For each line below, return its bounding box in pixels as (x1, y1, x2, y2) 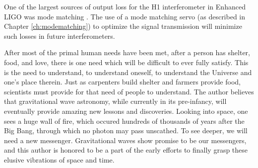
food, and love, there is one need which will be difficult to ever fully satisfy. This (4, 57, 249, 67)
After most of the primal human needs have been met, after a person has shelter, (4, 47, 250, 58)
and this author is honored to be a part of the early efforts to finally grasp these (4, 145, 248, 155)
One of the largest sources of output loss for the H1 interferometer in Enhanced (4, 1, 246, 11)
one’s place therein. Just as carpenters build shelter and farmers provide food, (4, 77, 241, 87)
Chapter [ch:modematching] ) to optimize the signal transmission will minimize (4, 21, 242, 31)
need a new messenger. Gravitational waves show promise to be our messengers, (4, 135, 247, 145)
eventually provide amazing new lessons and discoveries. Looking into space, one (4, 105, 248, 116)
